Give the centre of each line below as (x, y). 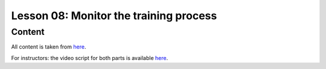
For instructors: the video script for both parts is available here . (90, 58)
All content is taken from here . (49, 47)
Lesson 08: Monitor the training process (114, 16)
